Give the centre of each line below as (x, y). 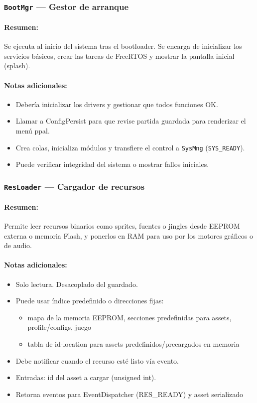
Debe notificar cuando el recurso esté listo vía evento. (97, 360)
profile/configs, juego (59, 327)
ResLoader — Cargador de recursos (74, 186)
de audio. (18, 245)
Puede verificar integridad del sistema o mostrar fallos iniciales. (112, 164)
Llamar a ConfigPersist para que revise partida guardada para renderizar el (131, 121)
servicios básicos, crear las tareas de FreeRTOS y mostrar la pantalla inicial (119, 56)
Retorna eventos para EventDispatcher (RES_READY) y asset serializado (129, 394)
